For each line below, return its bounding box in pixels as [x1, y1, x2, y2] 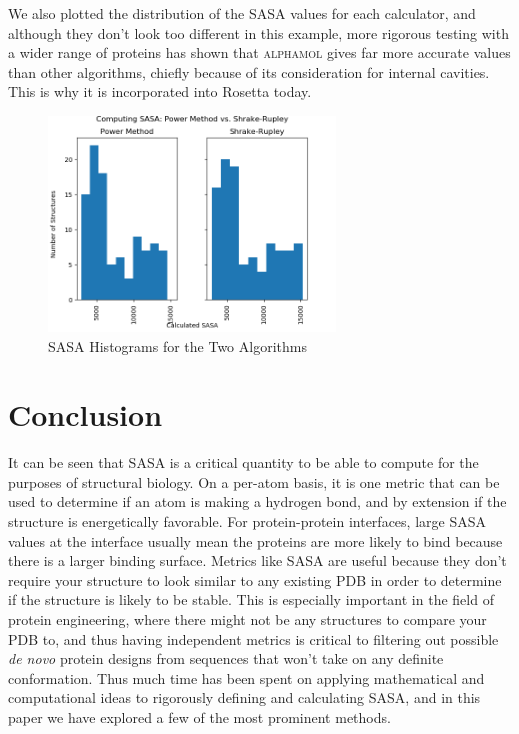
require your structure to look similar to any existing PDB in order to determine [8, 569, 502, 590]
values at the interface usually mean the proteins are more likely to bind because [8, 530, 503, 551]
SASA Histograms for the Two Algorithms [48, 335, 307, 356]
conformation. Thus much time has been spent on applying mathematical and [8, 667, 485, 688]
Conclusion [8, 394, 163, 435]
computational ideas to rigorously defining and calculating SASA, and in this [8, 687, 481, 708]
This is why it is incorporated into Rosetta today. [8, 81, 312, 102]
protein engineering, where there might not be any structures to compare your [8, 609, 487, 630]
